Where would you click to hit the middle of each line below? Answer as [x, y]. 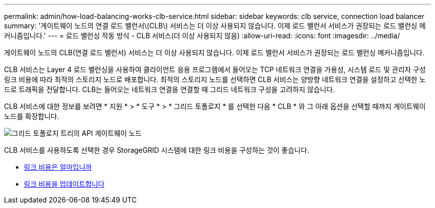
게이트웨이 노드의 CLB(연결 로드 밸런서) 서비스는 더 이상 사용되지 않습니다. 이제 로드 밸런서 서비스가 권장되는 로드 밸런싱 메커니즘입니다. [214, 52]
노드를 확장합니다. [32, 116]
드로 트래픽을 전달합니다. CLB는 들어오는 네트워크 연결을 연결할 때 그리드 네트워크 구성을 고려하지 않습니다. [170, 89]
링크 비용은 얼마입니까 [58, 167]
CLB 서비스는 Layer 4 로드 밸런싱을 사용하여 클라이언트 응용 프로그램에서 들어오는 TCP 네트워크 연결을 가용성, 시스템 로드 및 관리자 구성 [215, 69]
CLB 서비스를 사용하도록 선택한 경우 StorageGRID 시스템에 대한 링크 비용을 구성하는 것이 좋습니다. [157, 150]
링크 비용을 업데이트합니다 [64, 184]
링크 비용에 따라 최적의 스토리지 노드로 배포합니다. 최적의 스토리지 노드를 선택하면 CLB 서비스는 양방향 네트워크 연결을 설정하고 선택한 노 [215, 79]
